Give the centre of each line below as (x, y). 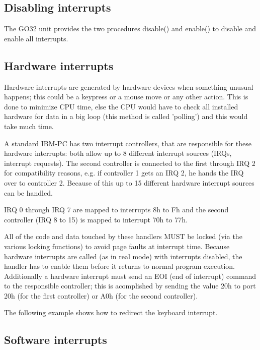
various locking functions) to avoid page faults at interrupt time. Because (117, 246)
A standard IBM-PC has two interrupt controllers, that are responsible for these (128, 143)
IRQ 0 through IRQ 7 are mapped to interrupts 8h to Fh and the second (116, 210)
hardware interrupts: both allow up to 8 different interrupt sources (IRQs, (118, 153)
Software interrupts (56, 340)
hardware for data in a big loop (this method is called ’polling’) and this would (126, 116)
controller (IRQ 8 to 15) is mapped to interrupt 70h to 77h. (96, 219)
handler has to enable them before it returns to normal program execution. (119, 266)
